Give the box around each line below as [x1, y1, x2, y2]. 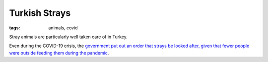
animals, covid [48, 25, 78, 31]
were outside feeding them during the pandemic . [9, 50, 109, 56]
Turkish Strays [9, 7, 71, 18]
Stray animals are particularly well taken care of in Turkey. [9, 34, 128, 40]
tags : [9, 25, 20, 31]
